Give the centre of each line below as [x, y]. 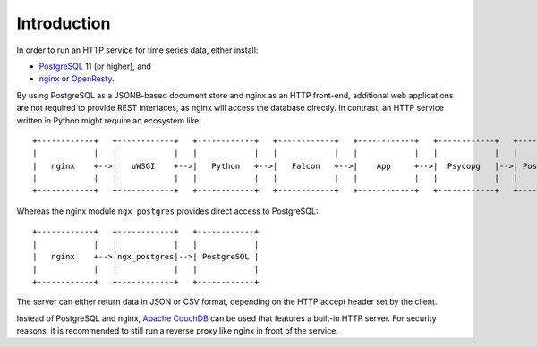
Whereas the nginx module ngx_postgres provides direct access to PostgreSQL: [167, 211]
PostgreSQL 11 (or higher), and [95, 66]
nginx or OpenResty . [77, 79]
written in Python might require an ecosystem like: [109, 120]
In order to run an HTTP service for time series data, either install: [137, 50]
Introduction [64, 23]
